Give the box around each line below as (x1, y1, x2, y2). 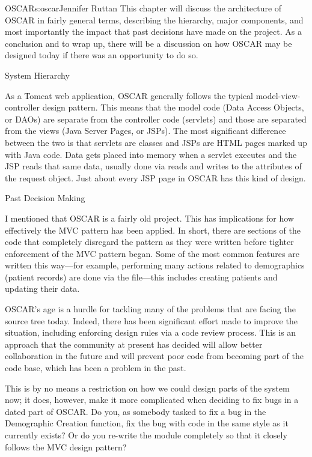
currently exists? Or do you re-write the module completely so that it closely (5, 429, 287, 441)
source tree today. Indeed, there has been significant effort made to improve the (5, 314, 298, 327)
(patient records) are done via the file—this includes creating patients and (5, 270, 278, 283)
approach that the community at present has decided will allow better (5, 337, 263, 350)
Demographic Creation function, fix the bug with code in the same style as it (5, 417, 289, 429)
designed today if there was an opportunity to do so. (5, 49, 198, 61)
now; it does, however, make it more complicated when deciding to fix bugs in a (5, 393, 299, 406)
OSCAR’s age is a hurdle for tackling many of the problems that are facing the (5, 303, 296, 315)
